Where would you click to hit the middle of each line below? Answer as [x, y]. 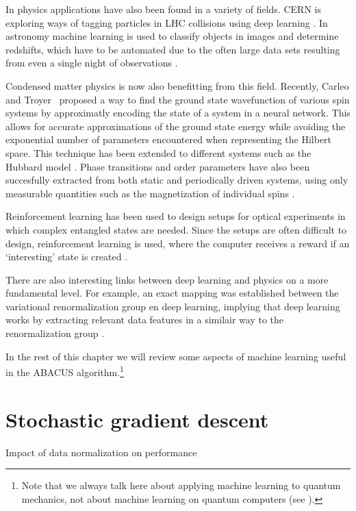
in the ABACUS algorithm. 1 [65, 371]
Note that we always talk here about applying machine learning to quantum [181, 485]
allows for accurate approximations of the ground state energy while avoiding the [176, 126]
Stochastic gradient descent [137, 419]
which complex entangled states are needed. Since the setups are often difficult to [176, 229]
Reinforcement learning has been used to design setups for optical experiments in [176, 216]
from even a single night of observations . [92, 63]
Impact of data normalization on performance [101, 452]
